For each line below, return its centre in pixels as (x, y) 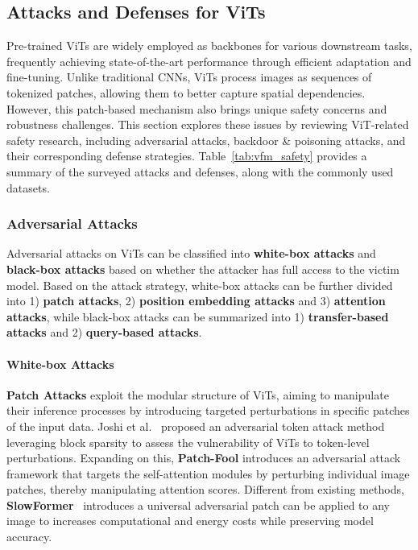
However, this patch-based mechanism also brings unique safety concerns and (197, 108)
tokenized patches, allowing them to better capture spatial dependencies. (186, 92)
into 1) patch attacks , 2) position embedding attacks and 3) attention (196, 301)
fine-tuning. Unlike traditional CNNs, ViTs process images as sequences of (189, 77)
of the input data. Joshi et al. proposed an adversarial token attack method (196, 426)
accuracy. (29, 537)
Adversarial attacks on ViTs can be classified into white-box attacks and (191, 253)
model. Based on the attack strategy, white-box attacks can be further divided (200, 285)
